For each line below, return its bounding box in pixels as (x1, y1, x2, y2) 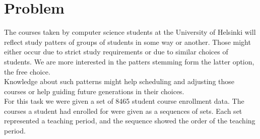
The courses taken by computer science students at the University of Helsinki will (4, 27, 256, 37)
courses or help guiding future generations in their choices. (4, 86, 184, 96)
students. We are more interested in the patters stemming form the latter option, (4, 56, 254, 66)
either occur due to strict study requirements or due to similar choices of (4, 46, 228, 57)
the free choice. (4, 66, 50, 77)
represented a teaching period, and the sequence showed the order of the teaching (4, 115, 255, 126)
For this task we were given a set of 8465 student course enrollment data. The (4, 96, 244, 106)
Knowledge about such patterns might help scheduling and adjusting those (4, 76, 235, 87)
